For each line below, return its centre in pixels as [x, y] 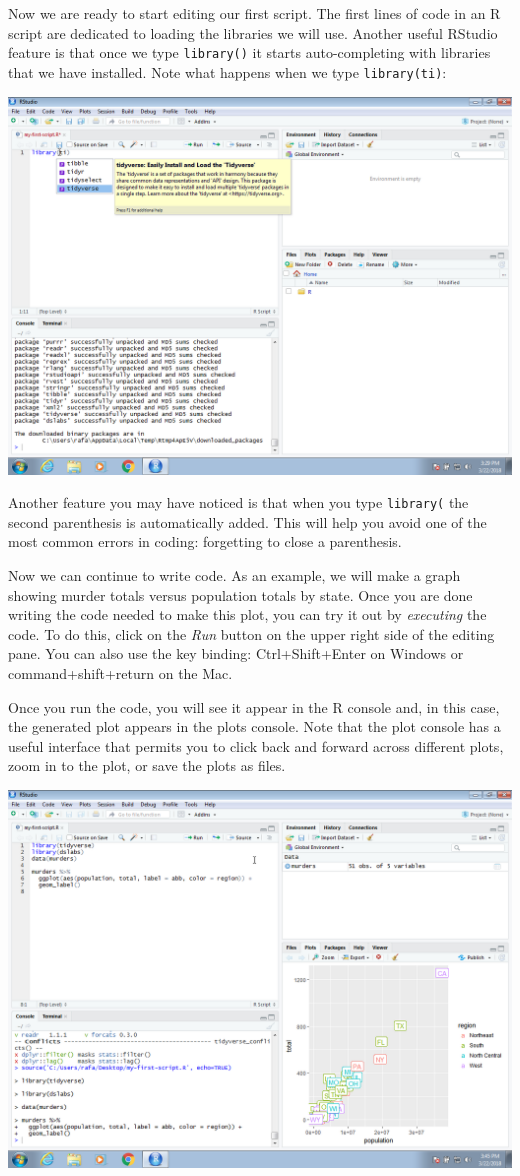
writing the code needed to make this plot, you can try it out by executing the [247, 614]
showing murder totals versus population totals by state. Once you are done [240, 594]
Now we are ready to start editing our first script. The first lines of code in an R [254, 13]
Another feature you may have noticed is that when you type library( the [238, 502]
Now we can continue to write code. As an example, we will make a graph [234, 574]
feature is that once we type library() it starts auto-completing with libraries [249, 52]
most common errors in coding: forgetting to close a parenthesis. [205, 541]
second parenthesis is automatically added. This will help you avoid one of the [247, 521]
